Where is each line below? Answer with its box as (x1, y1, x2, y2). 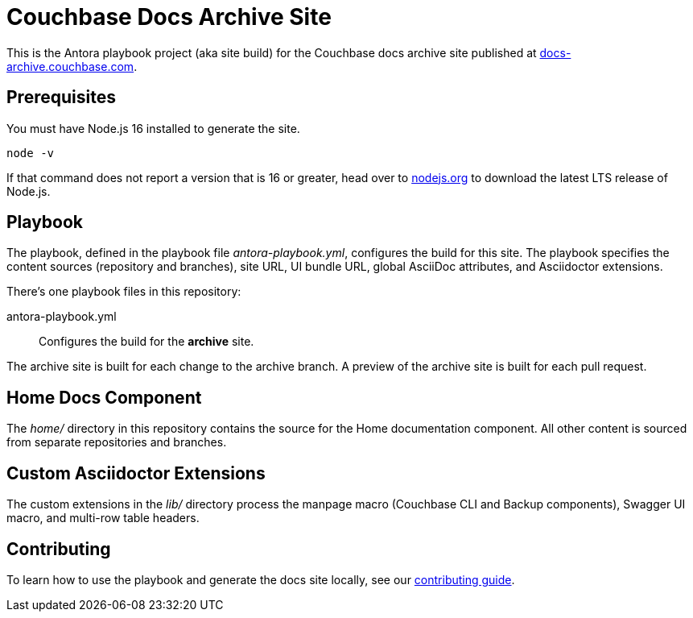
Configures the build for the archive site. (39, 334, 254, 349)
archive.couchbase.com (6, 59, 134, 73)
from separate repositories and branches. (6, 435, 227, 450)
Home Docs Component (6, 387, 202, 408)
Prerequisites (6, 87, 116, 108)
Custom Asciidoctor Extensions (6, 462, 266, 483)
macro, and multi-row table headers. (6, 511, 200, 525)
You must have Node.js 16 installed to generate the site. (6, 121, 300, 135)
